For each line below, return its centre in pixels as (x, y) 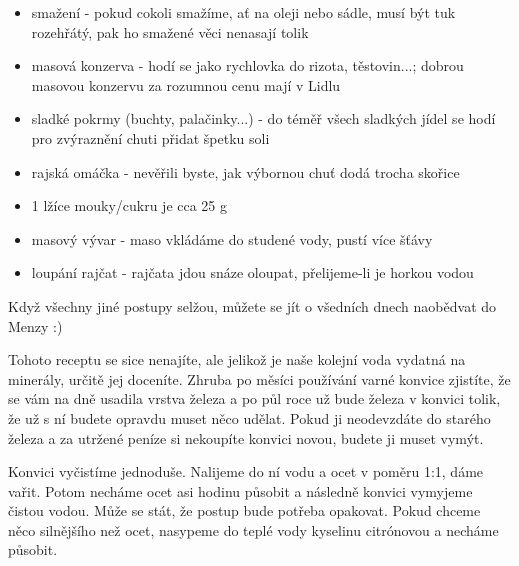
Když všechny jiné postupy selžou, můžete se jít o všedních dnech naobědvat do (252, 305)
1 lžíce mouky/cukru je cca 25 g (129, 205)
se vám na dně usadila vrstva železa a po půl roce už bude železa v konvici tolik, (254, 398)
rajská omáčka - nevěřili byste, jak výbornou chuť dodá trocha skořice (245, 171)
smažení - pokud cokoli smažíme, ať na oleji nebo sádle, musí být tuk (243, 12)
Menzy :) (35, 325)
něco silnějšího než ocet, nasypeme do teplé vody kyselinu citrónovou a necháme (253, 529)
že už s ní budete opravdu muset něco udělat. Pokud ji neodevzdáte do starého (249, 417)
